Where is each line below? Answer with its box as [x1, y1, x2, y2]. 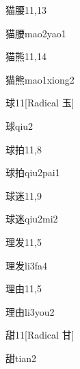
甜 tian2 [5, 350, 37, 365]
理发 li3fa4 [5, 258, 48, 272]
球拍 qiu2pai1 [5, 165, 60, 180]
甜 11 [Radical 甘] [5, 328, 75, 342]
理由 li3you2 [5, 304, 55, 319]
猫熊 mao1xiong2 [5, 72, 75, 86]
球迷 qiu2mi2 [5, 211, 58, 226]
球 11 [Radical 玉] [5, 95, 75, 110]
